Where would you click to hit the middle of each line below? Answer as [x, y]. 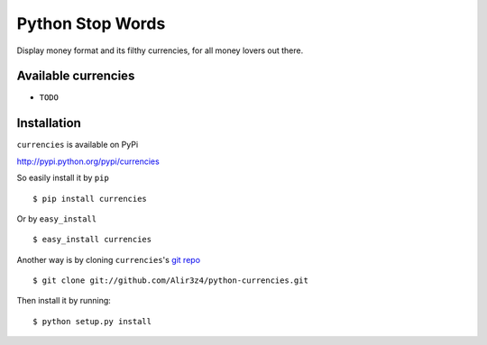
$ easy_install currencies [92, 240]
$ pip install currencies [90, 199]
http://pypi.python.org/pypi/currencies [88, 161]
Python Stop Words [91, 23]
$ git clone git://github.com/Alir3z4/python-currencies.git [170, 281]
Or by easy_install [57, 218]
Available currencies [76, 76]
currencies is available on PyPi [78, 145]
